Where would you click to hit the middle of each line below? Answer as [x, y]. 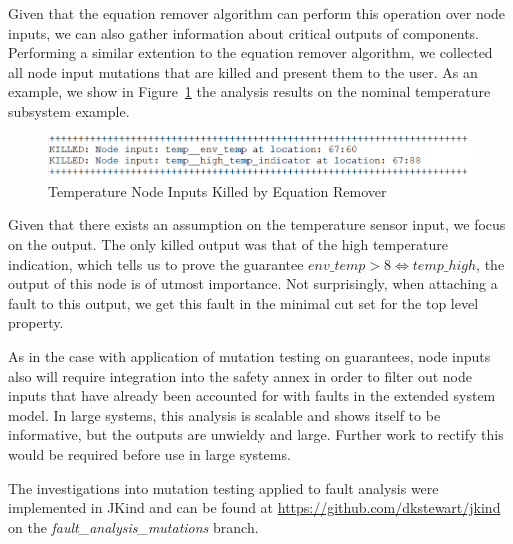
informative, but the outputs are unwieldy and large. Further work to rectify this [256, 434]
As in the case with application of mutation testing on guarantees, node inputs [249, 355]
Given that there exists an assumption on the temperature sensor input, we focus [257, 224]
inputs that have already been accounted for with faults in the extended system [252, 395]
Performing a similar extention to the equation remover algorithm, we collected [250, 52]
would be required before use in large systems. [149, 453]
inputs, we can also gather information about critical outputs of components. [244, 32]
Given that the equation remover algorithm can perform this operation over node [257, 13]
